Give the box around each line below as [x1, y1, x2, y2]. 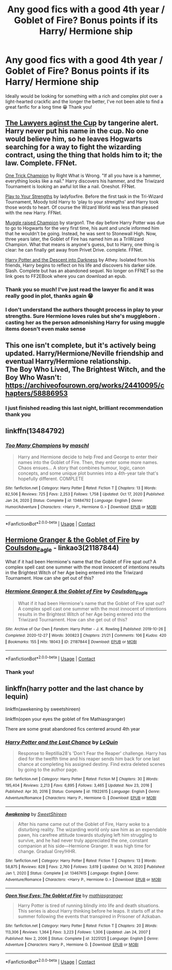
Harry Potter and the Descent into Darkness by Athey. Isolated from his [5, 256, 155, 262]
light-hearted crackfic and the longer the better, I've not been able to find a [5, 98, 164, 105]
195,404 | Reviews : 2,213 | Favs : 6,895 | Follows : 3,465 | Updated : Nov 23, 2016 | [5, 783, 153, 788]
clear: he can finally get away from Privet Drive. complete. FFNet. [5, 247, 143, 253]
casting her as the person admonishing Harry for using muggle [5, 319, 165, 326]
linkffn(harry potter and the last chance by [5, 684, 144, 693]
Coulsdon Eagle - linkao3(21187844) [5, 543, 119, 554]
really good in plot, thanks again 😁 [5, 292, 94, 299]
